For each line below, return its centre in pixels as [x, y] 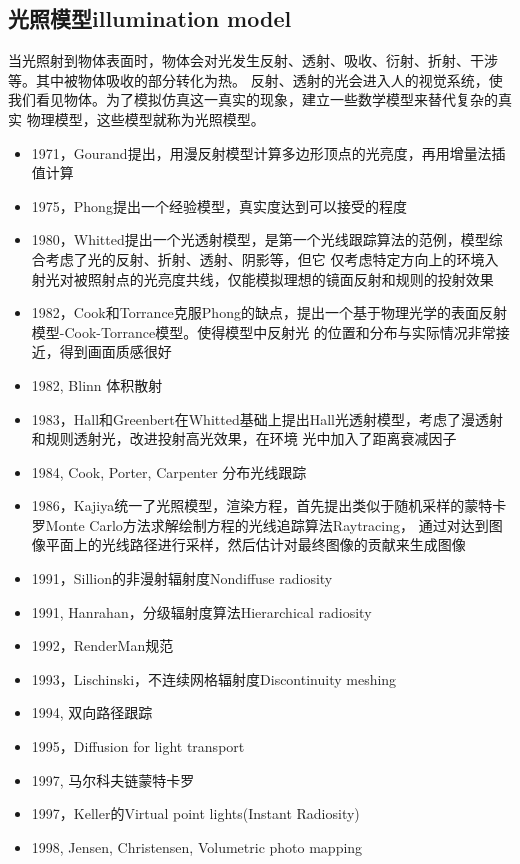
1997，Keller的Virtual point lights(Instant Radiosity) [195, 813]
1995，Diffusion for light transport [138, 746]
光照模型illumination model [150, 18]
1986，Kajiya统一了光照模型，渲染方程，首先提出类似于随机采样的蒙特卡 [269, 505]
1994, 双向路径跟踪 [92, 712]
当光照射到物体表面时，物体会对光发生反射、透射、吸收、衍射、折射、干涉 [253, 60]
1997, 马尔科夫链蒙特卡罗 [113, 779]
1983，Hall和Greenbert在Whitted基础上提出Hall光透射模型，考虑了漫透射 [267, 418]
